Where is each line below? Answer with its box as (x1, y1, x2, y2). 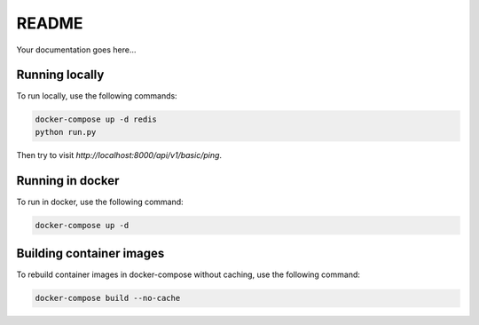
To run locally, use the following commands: (16, 91, 177, 101)
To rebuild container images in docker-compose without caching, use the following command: (16, 269, 361, 280)
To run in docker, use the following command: (16, 196, 184, 207)
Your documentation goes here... (16, 44, 137, 55)
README (16, 13, 83, 33)
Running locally (16, 67, 105, 83)
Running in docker (16, 173, 120, 188)
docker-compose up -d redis (35, 115, 157, 124)
